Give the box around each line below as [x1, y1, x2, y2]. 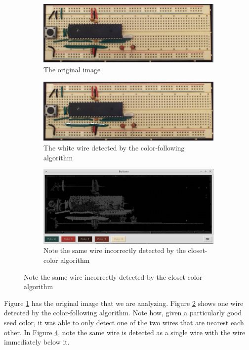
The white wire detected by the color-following [43, 142, 185, 152]
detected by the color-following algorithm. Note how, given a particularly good [4, 307, 242, 318]
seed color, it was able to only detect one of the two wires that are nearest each [4, 317, 244, 327]
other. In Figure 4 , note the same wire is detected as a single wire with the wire [4, 327, 246, 337]
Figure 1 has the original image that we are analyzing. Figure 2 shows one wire [4, 298, 244, 308]
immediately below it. [4, 337, 70, 347]
